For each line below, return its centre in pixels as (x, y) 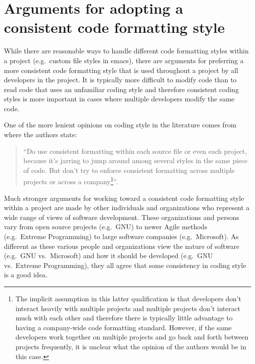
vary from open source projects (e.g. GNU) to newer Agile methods (106, 227)
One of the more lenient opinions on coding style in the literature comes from (120, 125)
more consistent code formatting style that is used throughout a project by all (121, 70)
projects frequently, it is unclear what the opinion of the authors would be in (131, 346)
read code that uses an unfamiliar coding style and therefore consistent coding (121, 89)
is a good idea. (26, 275)
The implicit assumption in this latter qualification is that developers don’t (128, 299)
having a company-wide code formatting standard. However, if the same (124, 327)
